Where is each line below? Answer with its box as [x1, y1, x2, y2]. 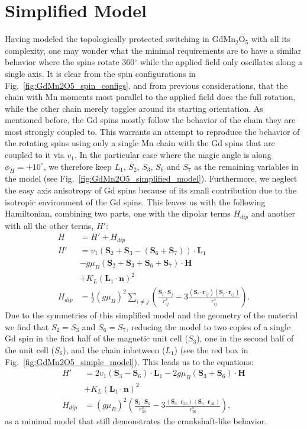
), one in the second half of [196, 332, 294, 344]
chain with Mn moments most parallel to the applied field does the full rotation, [5, 91, 296, 103]
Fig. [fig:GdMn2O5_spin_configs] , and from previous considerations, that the [5, 79, 288, 91]
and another [251, 207, 295, 220]
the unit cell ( [5, 343, 54, 356]
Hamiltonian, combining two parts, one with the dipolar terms [5, 207, 231, 220]
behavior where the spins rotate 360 [5, 56, 135, 68]
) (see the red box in [174, 343, 248, 356]
